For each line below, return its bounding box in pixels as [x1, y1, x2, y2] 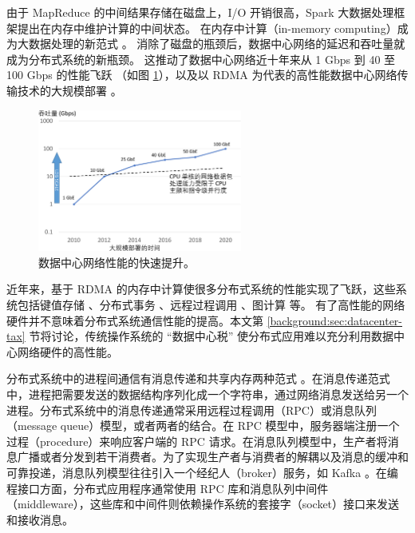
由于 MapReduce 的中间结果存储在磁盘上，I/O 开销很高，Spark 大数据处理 [6, 4, 394, 20]
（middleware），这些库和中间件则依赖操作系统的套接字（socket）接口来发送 [6, 495, 400, 512]
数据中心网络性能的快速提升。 [38, 253, 195, 270]
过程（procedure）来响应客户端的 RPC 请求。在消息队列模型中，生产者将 [6, 432, 388, 449]
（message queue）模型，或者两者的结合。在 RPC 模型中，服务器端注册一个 [6, 417, 400, 434]
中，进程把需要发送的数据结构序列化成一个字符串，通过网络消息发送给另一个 [6, 385, 409, 402]
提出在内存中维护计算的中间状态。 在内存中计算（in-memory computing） [17, 19, 397, 36]
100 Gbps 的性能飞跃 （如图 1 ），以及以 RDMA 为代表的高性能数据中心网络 [6, 66, 397, 83]
